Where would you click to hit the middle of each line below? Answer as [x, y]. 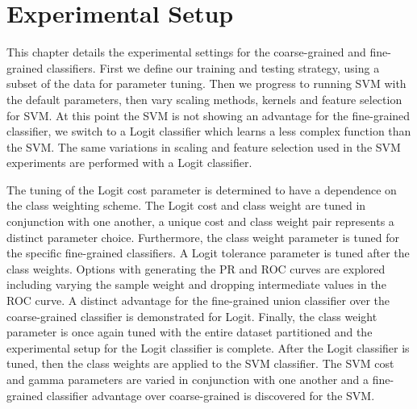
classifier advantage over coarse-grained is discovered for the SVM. [211, 395]
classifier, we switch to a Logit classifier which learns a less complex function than [209, 131]
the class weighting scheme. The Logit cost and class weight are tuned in [186, 205]
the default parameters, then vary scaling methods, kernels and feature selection [204, 99]
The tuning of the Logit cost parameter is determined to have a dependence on [202, 189]
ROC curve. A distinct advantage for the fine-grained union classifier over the [198, 300]
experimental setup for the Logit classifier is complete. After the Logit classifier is [208, 347]
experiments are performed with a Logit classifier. [129, 163]
